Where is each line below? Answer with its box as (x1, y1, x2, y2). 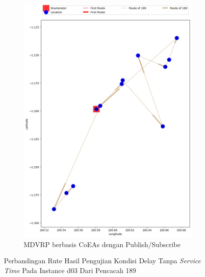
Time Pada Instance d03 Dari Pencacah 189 (4, 265, 136, 275)
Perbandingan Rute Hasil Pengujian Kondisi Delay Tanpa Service (4, 255, 201, 266)
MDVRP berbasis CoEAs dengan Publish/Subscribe (24, 239, 180, 249)
